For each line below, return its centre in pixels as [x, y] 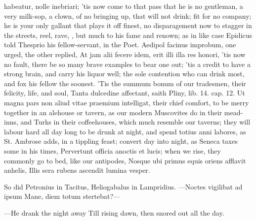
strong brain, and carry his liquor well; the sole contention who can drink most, [124, 74]
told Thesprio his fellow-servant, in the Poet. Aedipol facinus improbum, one [120, 45]
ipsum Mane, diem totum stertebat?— [62, 196]
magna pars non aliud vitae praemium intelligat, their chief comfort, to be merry [127, 102]
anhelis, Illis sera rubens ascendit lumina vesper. [77, 170]
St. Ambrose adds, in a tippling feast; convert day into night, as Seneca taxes [121, 141]
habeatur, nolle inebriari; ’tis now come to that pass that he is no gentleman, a [124, 6]
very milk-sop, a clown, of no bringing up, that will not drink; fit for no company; [128, 16]
